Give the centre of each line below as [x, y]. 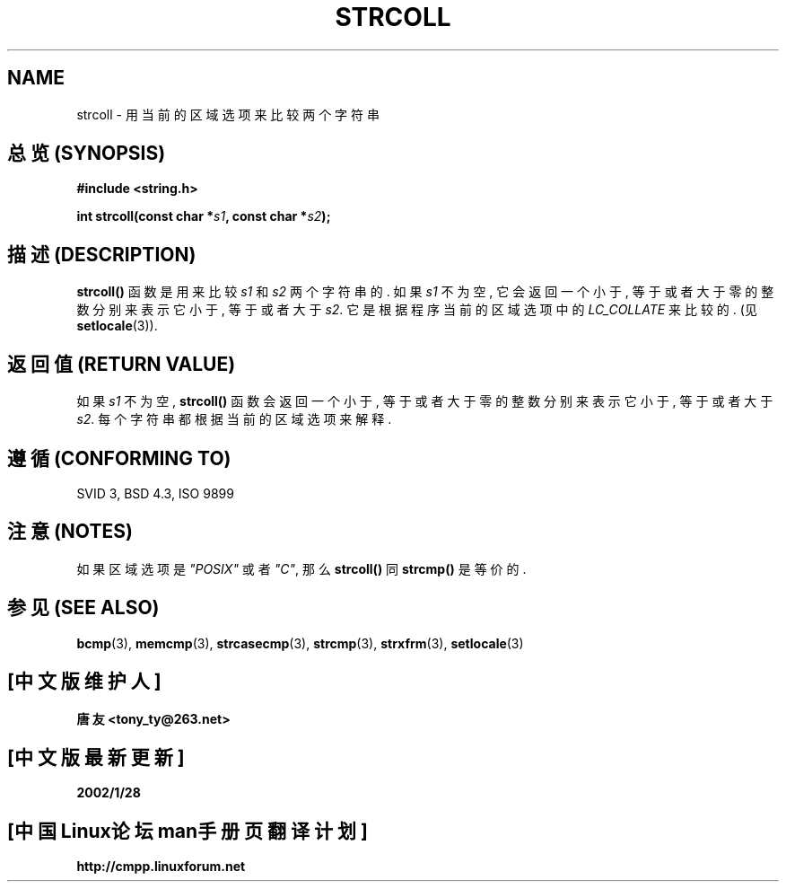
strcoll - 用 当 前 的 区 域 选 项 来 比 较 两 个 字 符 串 [228, 114]
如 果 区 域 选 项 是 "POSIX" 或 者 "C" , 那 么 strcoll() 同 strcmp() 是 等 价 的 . [301, 568]
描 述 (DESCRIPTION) [102, 254]
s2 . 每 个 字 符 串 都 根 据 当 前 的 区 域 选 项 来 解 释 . [234, 419]
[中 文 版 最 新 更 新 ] [96, 757]
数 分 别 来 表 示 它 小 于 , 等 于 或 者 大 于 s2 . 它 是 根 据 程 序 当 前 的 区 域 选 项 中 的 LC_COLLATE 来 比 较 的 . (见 [417, 310]
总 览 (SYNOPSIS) [87, 154]
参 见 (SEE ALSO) [83, 608]
